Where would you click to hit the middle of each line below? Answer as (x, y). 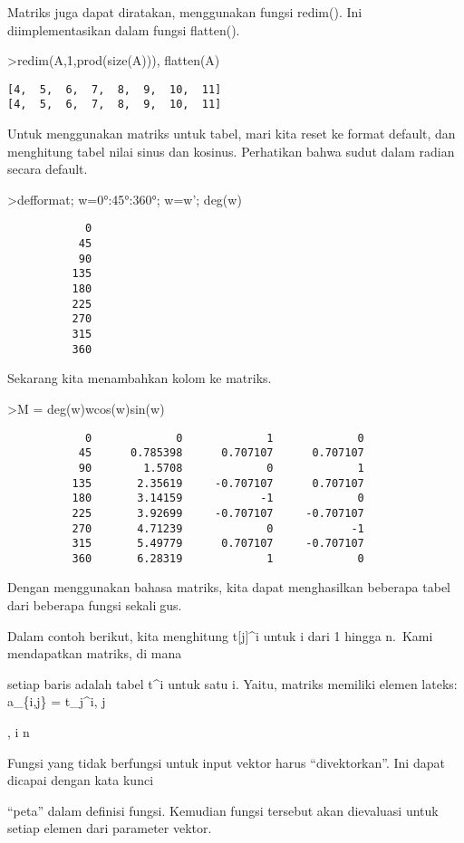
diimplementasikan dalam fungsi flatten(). (124, 29)
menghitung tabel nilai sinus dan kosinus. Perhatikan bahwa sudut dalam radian (231, 151)
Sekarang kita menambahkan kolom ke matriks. (140, 378)
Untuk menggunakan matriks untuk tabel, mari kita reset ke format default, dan (232, 134)
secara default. (48, 169)
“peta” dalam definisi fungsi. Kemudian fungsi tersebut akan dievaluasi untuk (223, 810)
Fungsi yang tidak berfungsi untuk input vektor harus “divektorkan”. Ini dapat (226, 762)
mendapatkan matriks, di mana (95, 653)
